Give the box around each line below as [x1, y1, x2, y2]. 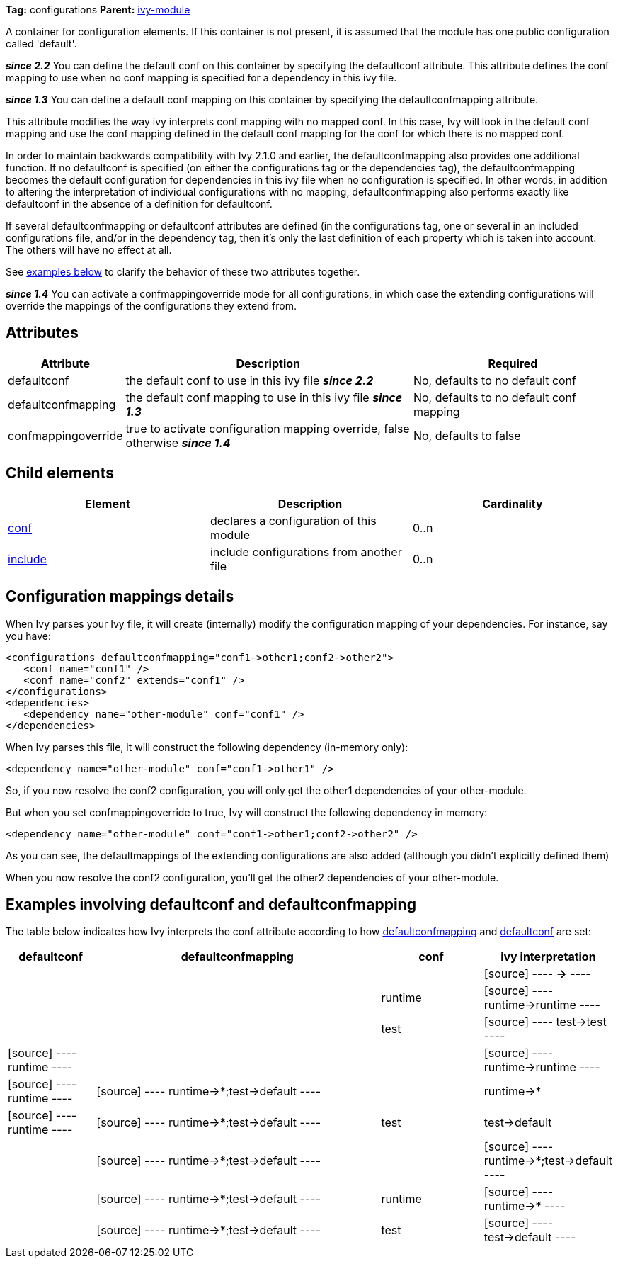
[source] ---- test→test [483, 1015, 607, 1029]
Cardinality [482, 496, 543, 511]
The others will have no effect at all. [6, 244, 172, 256]
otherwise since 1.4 [125, 435, 231, 450]
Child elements [6, 464, 114, 483]
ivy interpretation [500, 949, 596, 964]
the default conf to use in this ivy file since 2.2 [125, 373, 374, 388]
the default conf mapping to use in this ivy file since [125, 390, 403, 405]
